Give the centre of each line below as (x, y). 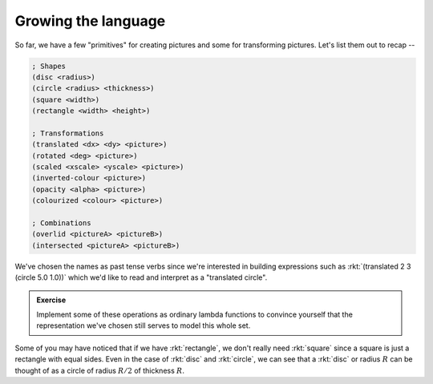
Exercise (51, 300)
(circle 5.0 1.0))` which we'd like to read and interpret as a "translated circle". (141, 277)
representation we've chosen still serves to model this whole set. (144, 325)
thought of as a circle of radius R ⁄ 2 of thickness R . (99, 370)
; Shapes (49, 66)
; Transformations (68, 133)
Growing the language (90, 21)
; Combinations (61, 223)
